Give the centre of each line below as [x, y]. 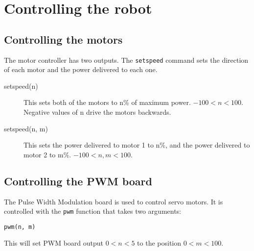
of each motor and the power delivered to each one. [81, 69]
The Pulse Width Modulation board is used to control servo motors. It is [114, 201]
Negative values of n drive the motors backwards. [97, 112]
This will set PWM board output [54, 242]
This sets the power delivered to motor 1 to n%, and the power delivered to [137, 145]
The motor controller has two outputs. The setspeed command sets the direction [126, 60]
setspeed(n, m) [26, 128]
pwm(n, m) [20, 227]
